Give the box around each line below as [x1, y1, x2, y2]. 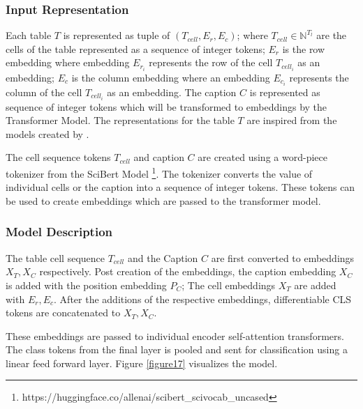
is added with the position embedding [6, 277, 167, 292]
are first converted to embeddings [211, 250, 355, 265]
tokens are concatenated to [6, 305, 121, 320]
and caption [133, 150, 184, 164]
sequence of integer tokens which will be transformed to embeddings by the [6, 99, 327, 114]
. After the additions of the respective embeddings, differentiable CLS [54, 291, 352, 306]
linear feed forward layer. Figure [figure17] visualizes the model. [6, 355, 278, 370]
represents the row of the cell [149, 55, 273, 70]
